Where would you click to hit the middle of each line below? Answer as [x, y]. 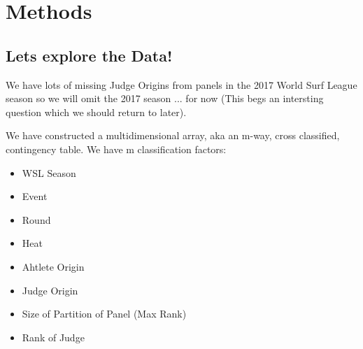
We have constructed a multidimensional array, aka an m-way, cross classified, [173, 135]
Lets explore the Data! [89, 55]
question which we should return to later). [96, 112]
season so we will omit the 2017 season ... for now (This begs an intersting [165, 98]
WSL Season [49, 172]
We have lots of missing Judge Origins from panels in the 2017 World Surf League [181, 84]
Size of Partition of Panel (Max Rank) [104, 314]
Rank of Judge [53, 337]
